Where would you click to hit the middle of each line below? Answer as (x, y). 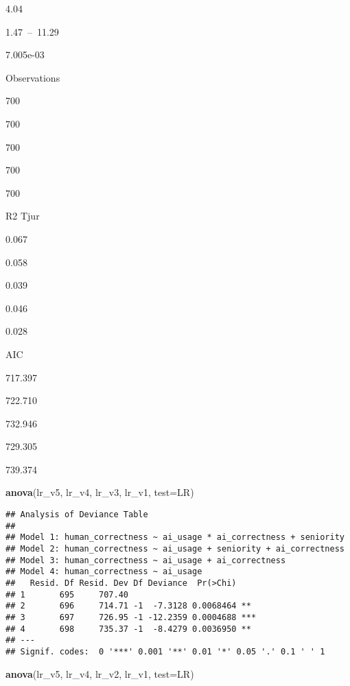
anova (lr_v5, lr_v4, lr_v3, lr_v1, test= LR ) (100, 492)
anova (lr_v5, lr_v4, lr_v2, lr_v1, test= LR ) (100, 673)
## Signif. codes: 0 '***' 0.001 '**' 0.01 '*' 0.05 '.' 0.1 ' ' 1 (165, 651)
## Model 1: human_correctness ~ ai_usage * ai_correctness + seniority (175, 537)
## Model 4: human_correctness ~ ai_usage (104, 572)
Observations (33, 77)
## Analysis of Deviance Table (77, 515)
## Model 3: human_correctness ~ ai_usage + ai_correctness (146, 560)
